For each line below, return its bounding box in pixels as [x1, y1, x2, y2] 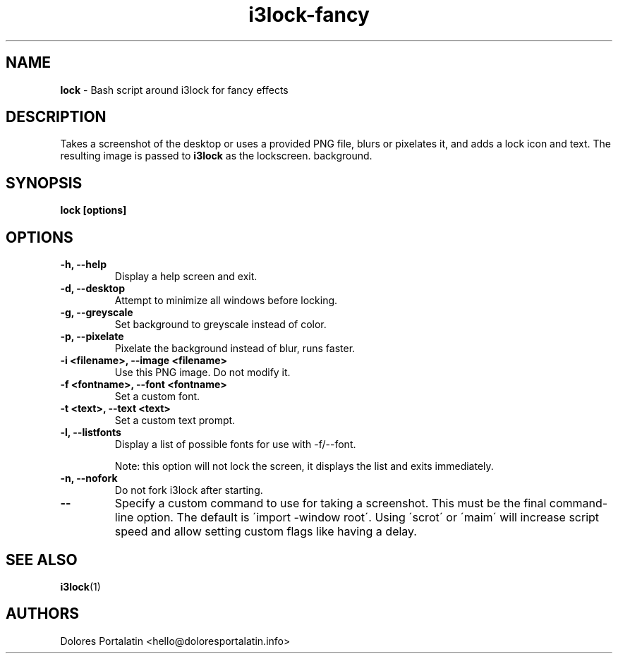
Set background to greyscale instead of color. [114, 318, 327, 331]
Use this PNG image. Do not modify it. [114, 366, 291, 379]
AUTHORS [6, 605, 80, 623]
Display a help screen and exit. [114, 270, 257, 283]
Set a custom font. [114, 390, 200, 403]
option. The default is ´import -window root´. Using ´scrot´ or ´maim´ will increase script [136, 510, 600, 525]
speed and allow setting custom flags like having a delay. [114, 524, 417, 539]
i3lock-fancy [248, 3, 370, 27]
